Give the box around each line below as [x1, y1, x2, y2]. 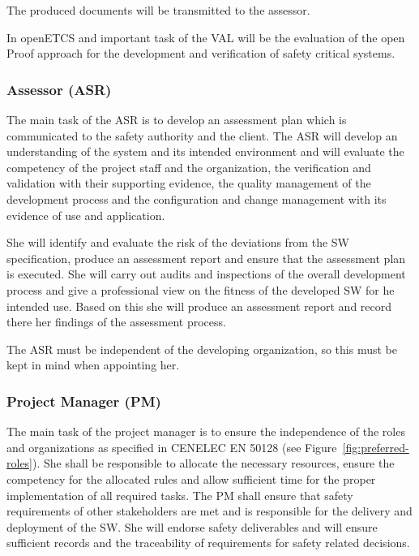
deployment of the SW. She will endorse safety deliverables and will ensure [6, 518, 378, 535]
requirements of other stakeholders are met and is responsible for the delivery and [6, 502, 413, 519]
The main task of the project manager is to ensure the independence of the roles [6, 423, 405, 440]
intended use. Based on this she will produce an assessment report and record [6, 297, 392, 314]
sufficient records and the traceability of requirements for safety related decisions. [6, 534, 410, 551]
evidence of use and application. [6, 206, 165, 223]
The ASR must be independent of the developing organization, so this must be [6, 340, 397, 357]
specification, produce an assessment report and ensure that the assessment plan [6, 249, 406, 266]
